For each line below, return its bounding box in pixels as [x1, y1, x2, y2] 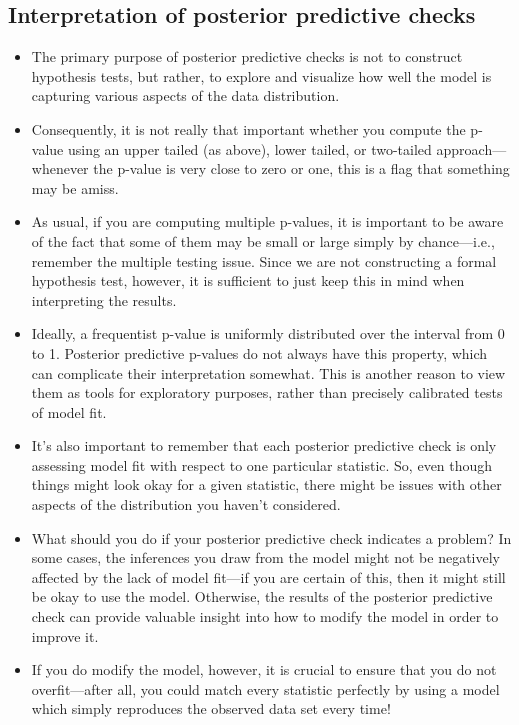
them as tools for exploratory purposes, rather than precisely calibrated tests [31, 382, 503, 403]
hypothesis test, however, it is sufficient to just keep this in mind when [31, 270, 465, 291]
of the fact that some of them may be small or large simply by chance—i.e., [31, 230, 495, 251]
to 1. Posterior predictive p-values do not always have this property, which [31, 342, 488, 363]
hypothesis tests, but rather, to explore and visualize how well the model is [31, 65, 492, 86]
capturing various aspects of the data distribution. [31, 85, 340, 106]
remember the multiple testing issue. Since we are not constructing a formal [31, 250, 497, 271]
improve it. [31, 625, 99, 646]
